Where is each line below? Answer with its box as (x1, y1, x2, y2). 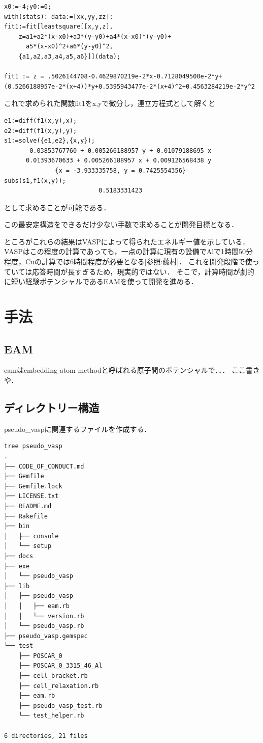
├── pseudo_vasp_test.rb (18, 702, 103, 709)
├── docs (4, 552, 34, 560)
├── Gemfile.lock (4, 482, 62, 490)
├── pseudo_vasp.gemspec (4, 632, 88, 640)
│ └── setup (4, 542, 52, 550)
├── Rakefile (4, 512, 48, 520)
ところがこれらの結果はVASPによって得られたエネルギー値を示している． (4, 236, 250, 246)
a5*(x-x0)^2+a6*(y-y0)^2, (25, 43, 113, 50)
